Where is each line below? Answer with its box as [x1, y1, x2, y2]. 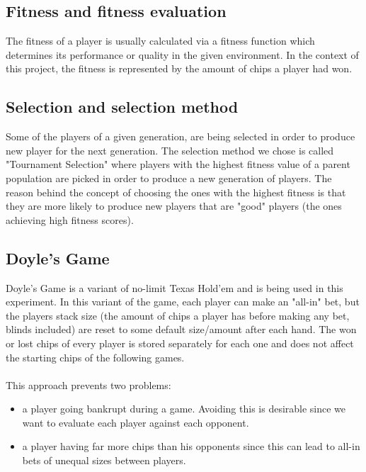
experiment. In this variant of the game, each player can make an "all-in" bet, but [6, 294, 360, 309]
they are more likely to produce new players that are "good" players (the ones [6, 198, 342, 213]
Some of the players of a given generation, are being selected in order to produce [6, 129, 355, 144]
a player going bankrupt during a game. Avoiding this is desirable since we [22, 401, 346, 416]
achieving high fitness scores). [6, 212, 134, 227]
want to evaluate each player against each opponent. [22, 415, 249, 429]
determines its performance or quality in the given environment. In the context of [6, 47, 359, 62]
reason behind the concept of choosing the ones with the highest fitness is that [6, 184, 346, 199]
